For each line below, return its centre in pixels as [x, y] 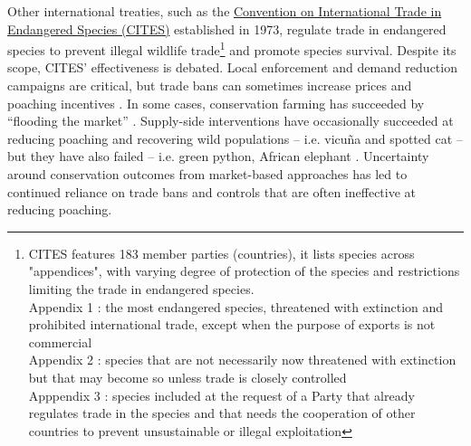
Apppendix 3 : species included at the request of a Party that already [221, 395]
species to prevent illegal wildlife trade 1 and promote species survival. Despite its [232, 48]
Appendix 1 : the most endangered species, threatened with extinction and [236, 306]
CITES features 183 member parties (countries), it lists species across [221, 253]
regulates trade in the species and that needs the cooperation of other [222, 413]
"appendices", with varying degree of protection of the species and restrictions [244, 271]
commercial [60, 342]
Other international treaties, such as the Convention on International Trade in [225, 11]
